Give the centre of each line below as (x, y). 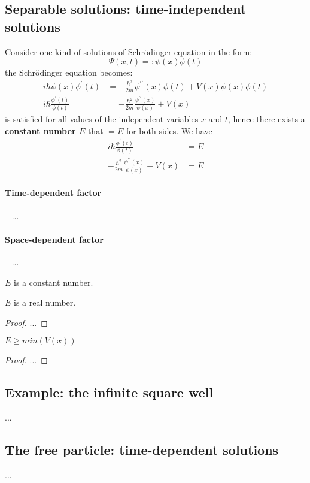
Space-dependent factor (54, 239)
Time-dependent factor (53, 193)
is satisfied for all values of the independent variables (102, 119)
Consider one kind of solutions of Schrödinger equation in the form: (129, 51)
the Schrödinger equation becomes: (69, 72)
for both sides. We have (169, 130)
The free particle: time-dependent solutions (142, 450)
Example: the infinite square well (109, 392)
